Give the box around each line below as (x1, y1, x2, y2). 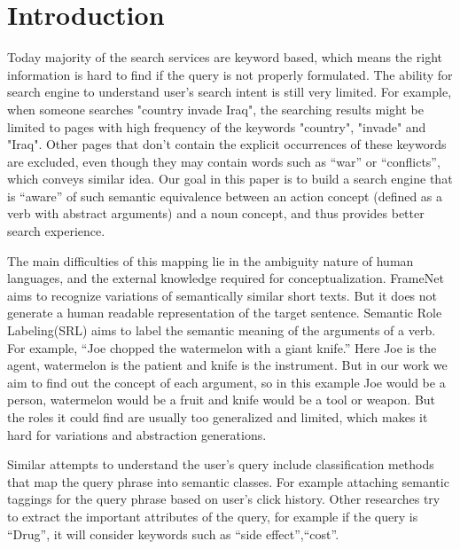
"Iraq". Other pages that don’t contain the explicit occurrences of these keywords (7, 135, 447, 153)
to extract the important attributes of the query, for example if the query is (7, 506, 418, 525)
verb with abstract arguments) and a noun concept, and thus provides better (7, 204, 425, 223)
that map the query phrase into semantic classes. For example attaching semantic (7, 472, 449, 490)
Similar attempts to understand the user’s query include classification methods (7, 455, 434, 474)
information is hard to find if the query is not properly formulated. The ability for (7, 65, 453, 83)
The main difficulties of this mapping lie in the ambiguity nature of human (7, 251, 414, 270)
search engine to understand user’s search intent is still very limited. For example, (7, 82, 452, 101)
